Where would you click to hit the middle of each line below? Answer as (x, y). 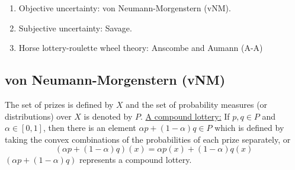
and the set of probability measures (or (197, 104)
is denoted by (108, 116)
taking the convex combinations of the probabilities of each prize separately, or (148, 139)
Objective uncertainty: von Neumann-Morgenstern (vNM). (125, 8)
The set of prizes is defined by (59, 104)
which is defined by (249, 128)
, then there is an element (89, 128)
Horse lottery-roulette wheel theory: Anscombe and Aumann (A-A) (141, 48)
